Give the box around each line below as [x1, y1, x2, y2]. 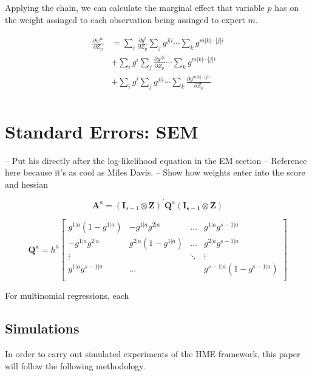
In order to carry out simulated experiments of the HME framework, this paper [5, 347, 300, 360]
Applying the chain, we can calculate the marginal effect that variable [5, 1, 265, 13]
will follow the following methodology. [5, 359, 146, 372]
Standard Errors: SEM [5, 118, 198, 143]
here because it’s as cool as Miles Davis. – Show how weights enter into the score [5, 166, 305, 179]
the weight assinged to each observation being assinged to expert [5, 13, 245, 26]
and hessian [5, 177, 48, 190]
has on [274, 1, 299, 13]
